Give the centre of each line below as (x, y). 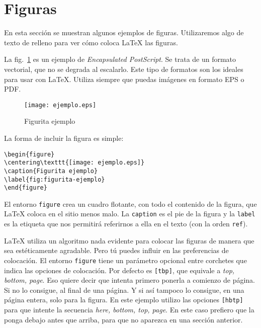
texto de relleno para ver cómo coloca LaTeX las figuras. (91, 42)
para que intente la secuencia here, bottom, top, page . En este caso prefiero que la (129, 310)
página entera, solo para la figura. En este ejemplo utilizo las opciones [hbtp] (124, 300)
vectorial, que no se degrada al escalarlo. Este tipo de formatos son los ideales (124, 69)
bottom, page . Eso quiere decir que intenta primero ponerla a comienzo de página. (129, 280)
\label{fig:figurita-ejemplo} (55, 179)
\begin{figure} (29, 154)
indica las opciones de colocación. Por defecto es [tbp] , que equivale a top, (119, 270)
